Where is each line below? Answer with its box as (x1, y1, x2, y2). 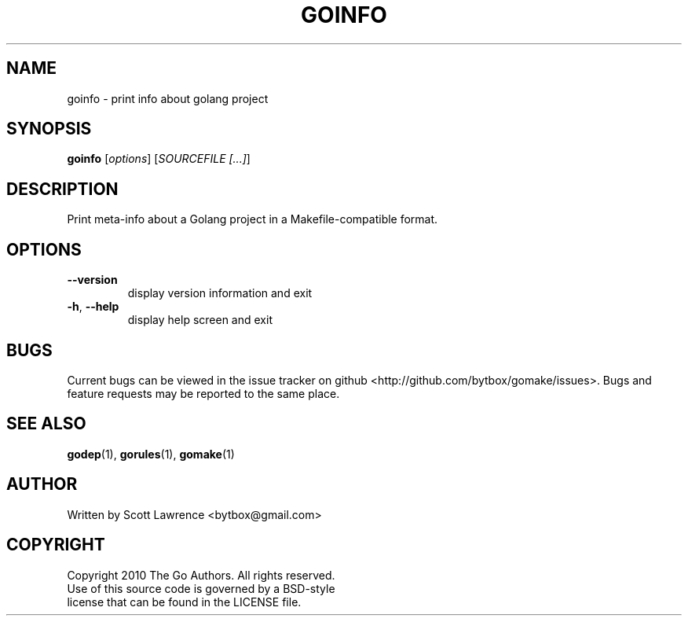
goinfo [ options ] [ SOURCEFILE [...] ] (67, 152, 251, 166)
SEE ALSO (6, 414, 86, 434)
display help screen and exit (127, 313, 273, 327)
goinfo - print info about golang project (67, 91, 269, 105)
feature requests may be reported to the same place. (67, 386, 340, 400)
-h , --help (67, 300, 119, 314)
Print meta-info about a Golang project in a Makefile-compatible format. (67, 212, 438, 226)
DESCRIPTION (6, 179, 119, 199)
